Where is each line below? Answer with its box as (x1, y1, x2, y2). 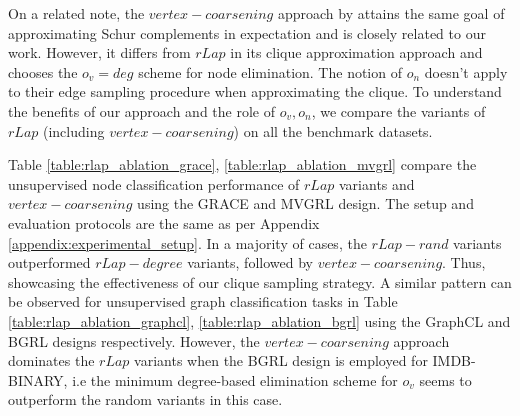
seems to (419, 369, 472, 390)
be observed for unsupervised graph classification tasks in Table (8, 291, 398, 312)
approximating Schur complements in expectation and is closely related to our (8, 22, 486, 43)
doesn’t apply (424, 61, 508, 82)
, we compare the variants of (311, 100, 486, 121)
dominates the (8, 350, 95, 371)
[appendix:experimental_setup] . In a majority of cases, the (8, 232, 367, 253)
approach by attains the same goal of (277, 3, 505, 23)
